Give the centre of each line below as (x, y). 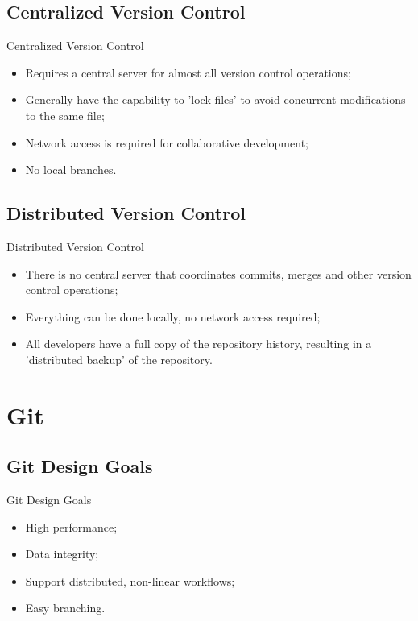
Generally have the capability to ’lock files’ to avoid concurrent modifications (215, 99)
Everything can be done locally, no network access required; (173, 316)
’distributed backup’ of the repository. (119, 359)
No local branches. (71, 170)
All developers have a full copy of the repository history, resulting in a (199, 344)
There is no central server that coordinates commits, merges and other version (218, 273)
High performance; (71, 526)
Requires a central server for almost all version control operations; (188, 72)
